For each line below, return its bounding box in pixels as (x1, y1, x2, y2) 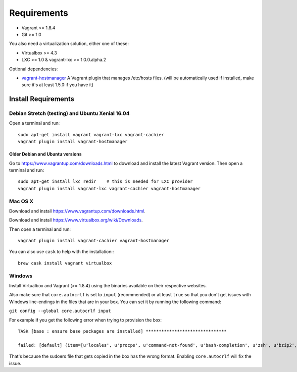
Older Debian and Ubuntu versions (9, 151, 82, 157)
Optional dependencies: (9, 66, 58, 72)
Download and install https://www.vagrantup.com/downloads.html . (9, 208, 146, 214)
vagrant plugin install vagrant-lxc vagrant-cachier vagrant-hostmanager (18, 186, 201, 191)
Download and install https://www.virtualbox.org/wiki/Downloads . (9, 217, 143, 223)
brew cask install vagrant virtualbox (18, 260, 112, 266)
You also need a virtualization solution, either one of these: (9, 41, 129, 47)
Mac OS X (9, 198, 34, 205)
